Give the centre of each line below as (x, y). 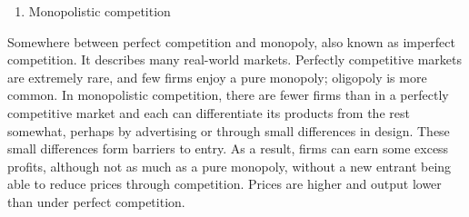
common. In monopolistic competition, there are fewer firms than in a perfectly (228, 95)
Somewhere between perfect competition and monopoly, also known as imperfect (231, 41)
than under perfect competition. (96, 201)
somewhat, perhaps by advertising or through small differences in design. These (229, 130)
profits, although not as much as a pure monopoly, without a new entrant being (230, 166)
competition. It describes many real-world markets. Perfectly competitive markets (235, 59)
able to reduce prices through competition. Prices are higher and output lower (225, 184)
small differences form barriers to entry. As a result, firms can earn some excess (228, 148)
